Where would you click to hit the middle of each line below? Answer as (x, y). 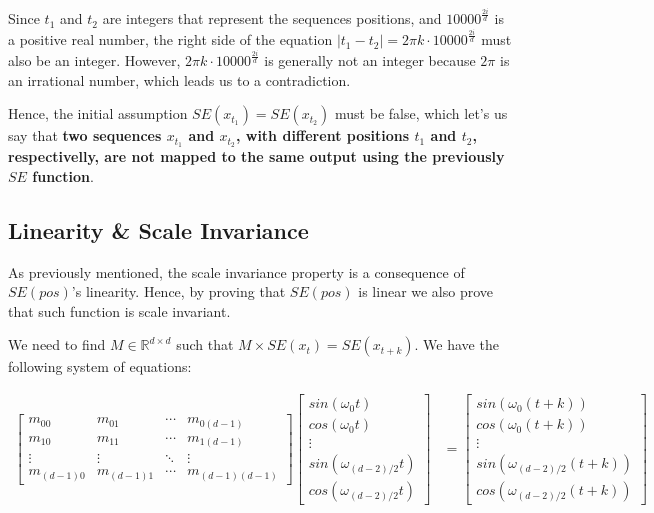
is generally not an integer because (370, 60)
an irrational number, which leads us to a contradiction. (179, 79)
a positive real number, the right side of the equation (170, 39)
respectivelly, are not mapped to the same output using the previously (256, 156)
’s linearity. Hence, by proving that (178, 291)
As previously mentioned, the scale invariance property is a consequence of (236, 271)
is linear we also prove (426, 291)
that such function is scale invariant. (119, 310)
